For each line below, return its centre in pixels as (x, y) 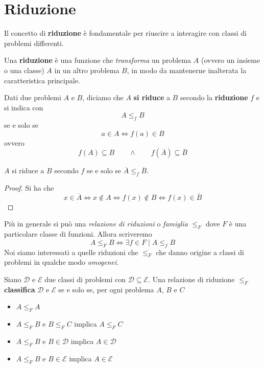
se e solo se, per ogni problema (106, 289)
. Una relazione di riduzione (191, 279)
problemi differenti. (34, 43)
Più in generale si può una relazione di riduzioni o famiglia (96, 224)
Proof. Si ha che (29, 188)
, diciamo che (103, 97)
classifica (20, 289)
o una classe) (24, 70)
